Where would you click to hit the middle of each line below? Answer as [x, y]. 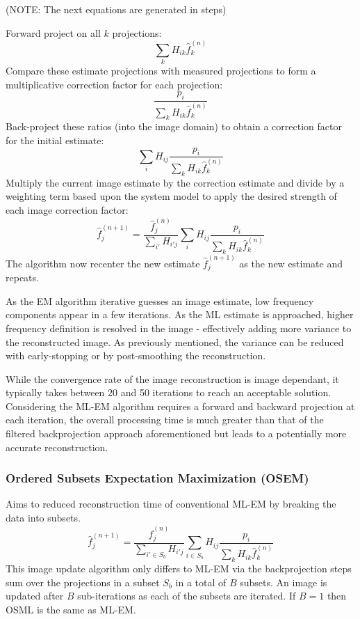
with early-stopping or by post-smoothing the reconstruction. [136, 355]
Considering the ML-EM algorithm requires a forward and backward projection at [180, 406]
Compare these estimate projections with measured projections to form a [161, 71]
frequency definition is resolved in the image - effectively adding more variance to [179, 328]
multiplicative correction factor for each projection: [114, 84]
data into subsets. [43, 518]
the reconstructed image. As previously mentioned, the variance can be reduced [175, 342]
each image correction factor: [67, 209]
